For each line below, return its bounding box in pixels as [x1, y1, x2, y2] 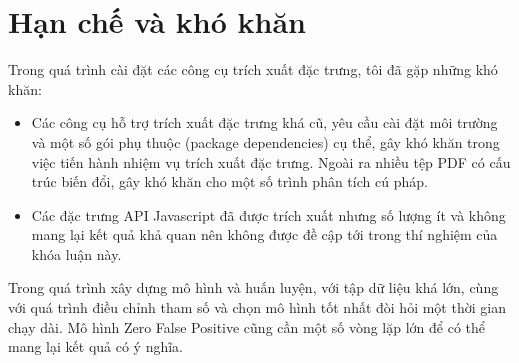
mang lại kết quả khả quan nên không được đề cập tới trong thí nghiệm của [31, 224, 498, 245]
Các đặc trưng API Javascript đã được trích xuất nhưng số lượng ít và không [31, 204, 506, 225]
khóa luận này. [31, 243, 122, 264]
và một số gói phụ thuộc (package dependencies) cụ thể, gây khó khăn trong [31, 131, 500, 152]
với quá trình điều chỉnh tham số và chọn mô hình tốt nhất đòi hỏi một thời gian [8, 297, 506, 318]
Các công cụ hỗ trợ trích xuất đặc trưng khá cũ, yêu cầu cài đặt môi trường [31, 112, 498, 133]
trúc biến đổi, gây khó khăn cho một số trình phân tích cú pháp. [31, 171, 428, 192]
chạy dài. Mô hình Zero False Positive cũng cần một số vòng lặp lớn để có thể [8, 316, 486, 337]
